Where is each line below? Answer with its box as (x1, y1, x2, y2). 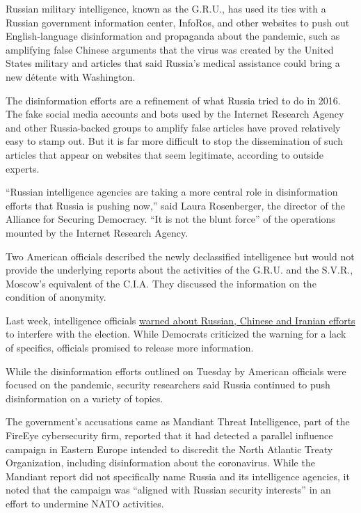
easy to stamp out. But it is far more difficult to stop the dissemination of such (6, 134, 343, 148)
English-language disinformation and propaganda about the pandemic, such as (6, 29, 340, 43)
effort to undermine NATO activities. (6, 496, 164, 510)
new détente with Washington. (6, 69, 136, 84)
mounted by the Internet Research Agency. (6, 225, 188, 239)
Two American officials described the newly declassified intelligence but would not (6, 248, 355, 263)
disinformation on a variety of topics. (6, 390, 163, 405)
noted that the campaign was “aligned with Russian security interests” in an (6, 482, 331, 497)
